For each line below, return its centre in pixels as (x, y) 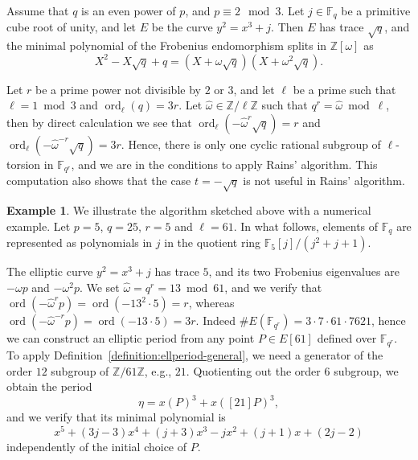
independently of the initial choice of (97, 446)
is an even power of (129, 10)
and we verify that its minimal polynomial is (116, 417)
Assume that (38, 10)
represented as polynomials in (80, 242)
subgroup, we (366, 370)
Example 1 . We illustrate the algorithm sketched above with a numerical (189, 210)
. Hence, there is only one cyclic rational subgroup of (251, 144)
